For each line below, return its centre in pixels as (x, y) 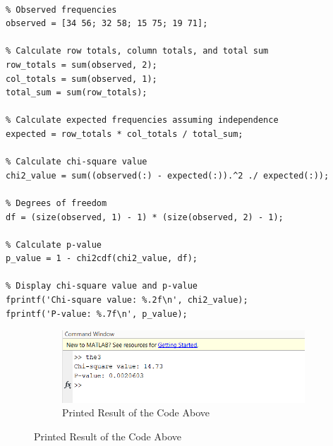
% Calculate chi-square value (77, 162)
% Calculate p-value (54, 245)
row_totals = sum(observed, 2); (81, 65)
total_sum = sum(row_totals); (77, 93)
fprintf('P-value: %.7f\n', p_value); (97, 314)
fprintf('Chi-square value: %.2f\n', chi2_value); (127, 300)
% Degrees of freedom (56, 203)
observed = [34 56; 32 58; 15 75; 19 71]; (107, 24)
